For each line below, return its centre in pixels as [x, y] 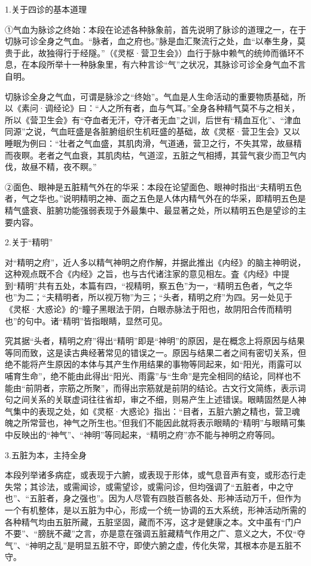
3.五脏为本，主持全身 [46, 454]
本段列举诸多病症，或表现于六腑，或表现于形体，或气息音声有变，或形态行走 [155, 475]
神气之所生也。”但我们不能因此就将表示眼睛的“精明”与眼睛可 [180, 423]
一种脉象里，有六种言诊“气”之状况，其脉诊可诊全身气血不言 [189, 64]
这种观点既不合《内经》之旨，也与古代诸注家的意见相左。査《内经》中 [143, 274]
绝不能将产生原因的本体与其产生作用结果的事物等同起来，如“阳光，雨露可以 [153, 364]
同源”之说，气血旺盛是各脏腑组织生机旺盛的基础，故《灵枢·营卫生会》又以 [153, 131]
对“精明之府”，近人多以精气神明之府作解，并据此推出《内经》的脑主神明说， [155, 262]
